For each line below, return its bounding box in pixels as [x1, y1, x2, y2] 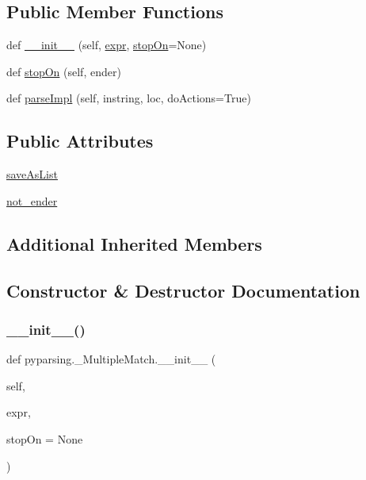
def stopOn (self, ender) [6, 63, 121, 79]
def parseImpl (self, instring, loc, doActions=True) [6, 90, 251, 106]
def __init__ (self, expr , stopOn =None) [6, 36, 207, 53]
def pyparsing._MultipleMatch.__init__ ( [6, 351, 216, 367]
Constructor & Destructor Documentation [6, 278, 360, 302]
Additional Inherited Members [6, 231, 262, 255]
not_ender [6, 192, 58, 209]
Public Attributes [6, 129, 154, 153]
